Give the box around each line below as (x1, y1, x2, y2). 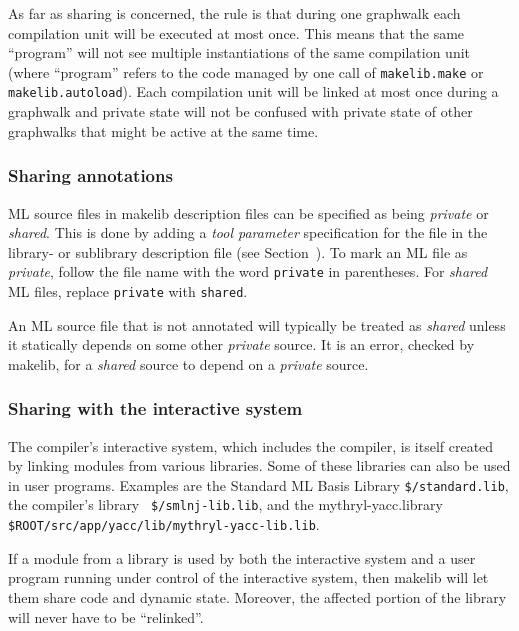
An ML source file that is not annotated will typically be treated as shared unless (8, 314, 506, 335)
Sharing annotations (8, 163, 173, 188)
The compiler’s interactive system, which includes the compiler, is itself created (8, 435, 494, 456)
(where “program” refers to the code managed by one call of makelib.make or (8, 61, 484, 82)
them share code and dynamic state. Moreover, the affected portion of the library (8, 586, 507, 607)
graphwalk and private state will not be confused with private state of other (8, 101, 473, 122)
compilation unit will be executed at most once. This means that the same (8, 22, 465, 43)
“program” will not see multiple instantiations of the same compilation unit (8, 42, 470, 63)
